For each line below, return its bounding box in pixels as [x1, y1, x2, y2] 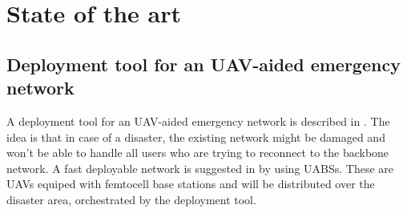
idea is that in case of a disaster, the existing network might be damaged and [6, 128, 385, 145]
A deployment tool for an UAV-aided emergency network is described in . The [6, 112, 390, 129]
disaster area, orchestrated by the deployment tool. [6, 191, 256, 207]
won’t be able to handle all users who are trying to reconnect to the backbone [6, 144, 389, 161]
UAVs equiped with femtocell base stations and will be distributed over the [6, 175, 375, 192]
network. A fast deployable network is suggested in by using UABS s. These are [6, 159, 394, 176]
